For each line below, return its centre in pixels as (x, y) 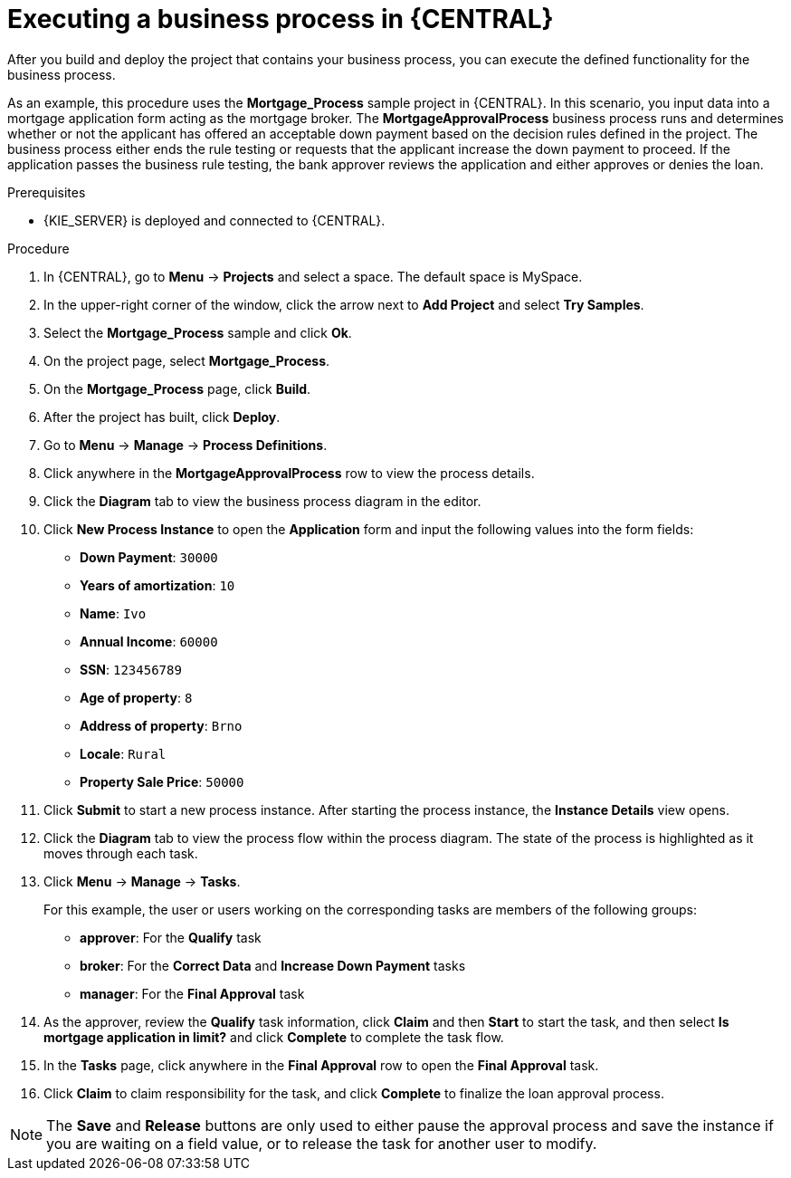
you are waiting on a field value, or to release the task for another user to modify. (322, 1143)
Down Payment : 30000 (149, 557)
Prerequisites (47, 192)
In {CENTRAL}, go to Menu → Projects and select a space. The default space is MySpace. (313, 276)
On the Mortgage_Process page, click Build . (177, 388)
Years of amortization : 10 (157, 585)
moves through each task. (121, 853)
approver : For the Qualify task (171, 937)
